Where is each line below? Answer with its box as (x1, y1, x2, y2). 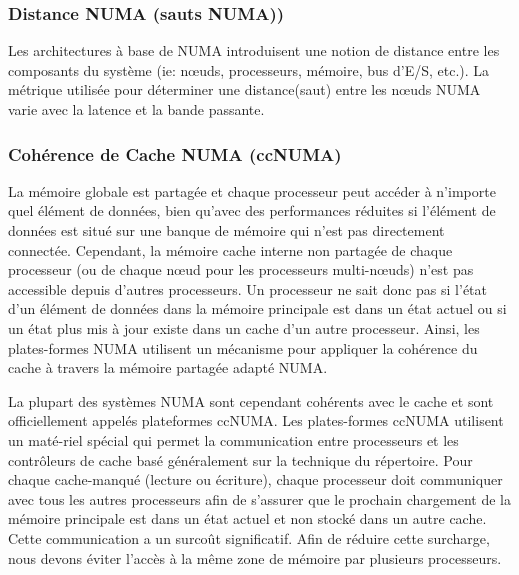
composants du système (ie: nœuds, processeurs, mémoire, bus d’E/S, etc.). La (8, 59, 490, 80)
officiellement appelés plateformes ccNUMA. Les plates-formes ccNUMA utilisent (8, 410, 504, 431)
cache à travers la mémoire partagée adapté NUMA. (8, 357, 328, 378)
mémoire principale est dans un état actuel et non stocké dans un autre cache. (8, 508, 487, 529)
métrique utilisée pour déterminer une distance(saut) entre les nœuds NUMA (8, 79, 481, 100)
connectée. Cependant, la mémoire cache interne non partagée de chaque (8, 239, 453, 260)
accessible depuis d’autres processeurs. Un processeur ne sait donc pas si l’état (8, 278, 488, 299)
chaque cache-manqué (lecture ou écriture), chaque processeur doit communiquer (8, 469, 503, 490)
